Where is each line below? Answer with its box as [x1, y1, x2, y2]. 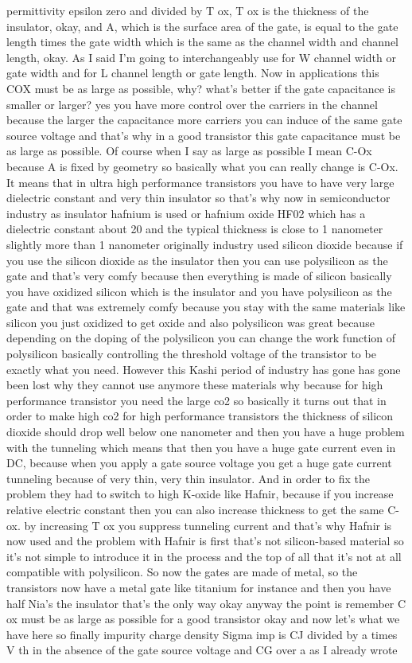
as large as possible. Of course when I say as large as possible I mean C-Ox [6, 142, 372, 159]
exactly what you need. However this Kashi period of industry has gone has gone [6, 361, 401, 377]
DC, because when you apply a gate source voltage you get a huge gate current [6, 454, 392, 471]
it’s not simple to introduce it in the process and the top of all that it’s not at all [6, 548, 402, 564]
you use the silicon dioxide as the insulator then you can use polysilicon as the [6, 252, 388, 268]
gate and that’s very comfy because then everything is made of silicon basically [6, 267, 392, 284]
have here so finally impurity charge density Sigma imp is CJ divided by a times [6, 626, 398, 642]
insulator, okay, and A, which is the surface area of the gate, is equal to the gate [6, 18, 398, 34]
